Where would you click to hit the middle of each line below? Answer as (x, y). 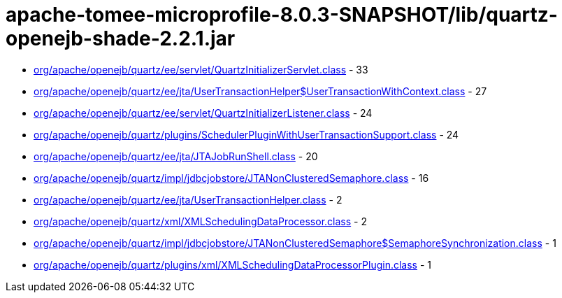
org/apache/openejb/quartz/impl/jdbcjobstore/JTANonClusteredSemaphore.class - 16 (231, 178)
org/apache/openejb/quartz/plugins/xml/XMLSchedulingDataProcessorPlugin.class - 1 (233, 264)
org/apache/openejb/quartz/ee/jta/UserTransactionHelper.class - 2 (188, 199)
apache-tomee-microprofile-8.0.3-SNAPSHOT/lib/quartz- (282, 15)
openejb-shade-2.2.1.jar (121, 38)
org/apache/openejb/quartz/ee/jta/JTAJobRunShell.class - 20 (176, 156)
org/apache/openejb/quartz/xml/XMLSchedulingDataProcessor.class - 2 (200, 221)
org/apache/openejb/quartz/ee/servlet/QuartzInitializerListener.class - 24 (203, 113)
